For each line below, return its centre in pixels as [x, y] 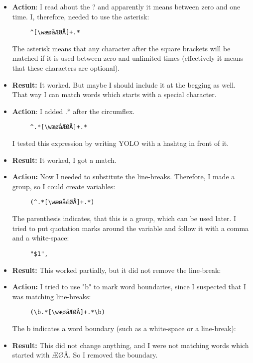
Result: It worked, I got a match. [64, 160]
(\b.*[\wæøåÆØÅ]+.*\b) [67, 312]
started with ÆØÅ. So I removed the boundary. [85, 355]
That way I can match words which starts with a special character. [114, 94]
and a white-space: [41, 238]
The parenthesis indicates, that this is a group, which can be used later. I [124, 218]
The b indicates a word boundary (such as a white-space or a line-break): [124, 328]
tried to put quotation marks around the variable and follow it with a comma [130, 228]
